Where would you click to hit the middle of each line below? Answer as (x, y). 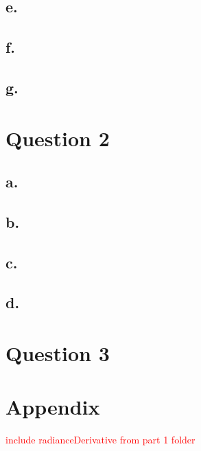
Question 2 (58, 138)
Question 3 (58, 353)
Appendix (53, 407)
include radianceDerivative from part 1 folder (100, 440)
